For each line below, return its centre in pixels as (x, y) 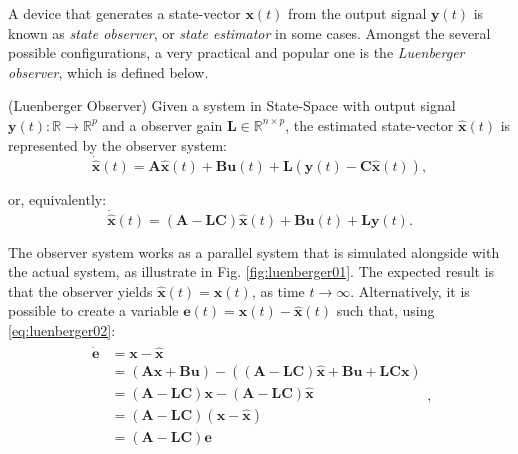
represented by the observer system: (117, 144)
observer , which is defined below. (108, 71)
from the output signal (357, 13)
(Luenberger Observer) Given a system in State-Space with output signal (232, 105)
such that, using (385, 310)
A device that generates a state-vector (124, 13)
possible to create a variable (93, 310)
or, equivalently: (57, 198)
